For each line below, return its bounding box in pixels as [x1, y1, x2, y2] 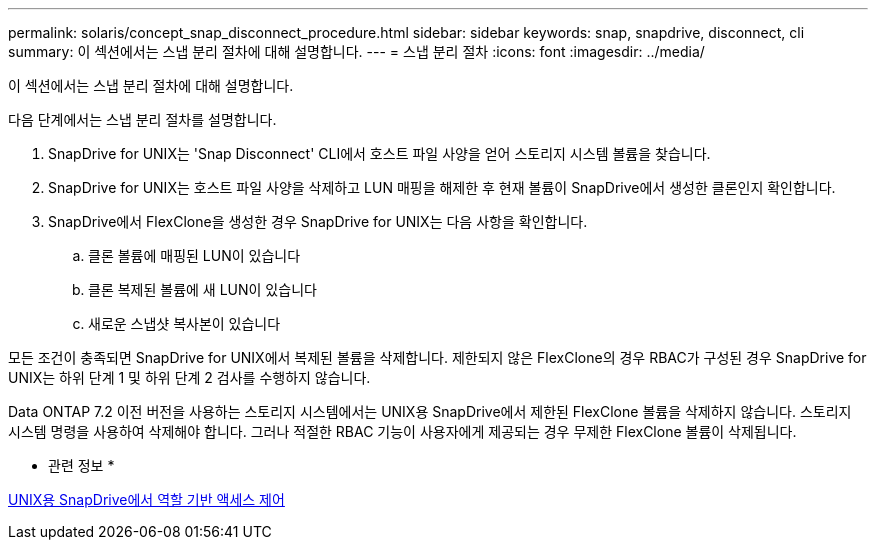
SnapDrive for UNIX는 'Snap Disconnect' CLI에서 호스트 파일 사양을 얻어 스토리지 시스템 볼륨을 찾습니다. [48, 145, 711, 162]
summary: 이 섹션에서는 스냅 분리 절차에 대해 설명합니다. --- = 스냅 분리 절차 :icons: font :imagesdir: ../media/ [8, 43, 705, 60]
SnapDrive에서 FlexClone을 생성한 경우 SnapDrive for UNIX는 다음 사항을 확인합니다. [48, 213, 588, 230]
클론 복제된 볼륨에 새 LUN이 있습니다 [88, 281, 317, 298]
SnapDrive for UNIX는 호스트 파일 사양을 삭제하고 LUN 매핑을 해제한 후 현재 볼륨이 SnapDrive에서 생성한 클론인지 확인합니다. [48, 179, 836, 196]
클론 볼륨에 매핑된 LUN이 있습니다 [88, 247, 301, 264]
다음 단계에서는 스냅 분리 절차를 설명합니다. [8, 111, 277, 128]
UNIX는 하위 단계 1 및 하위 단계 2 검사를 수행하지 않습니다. [8, 369, 371, 386]
